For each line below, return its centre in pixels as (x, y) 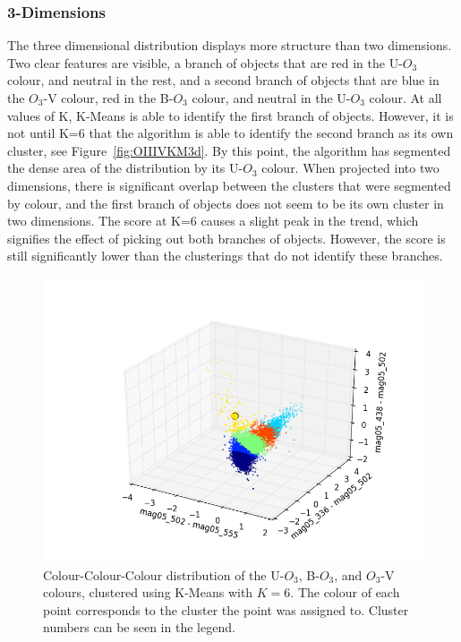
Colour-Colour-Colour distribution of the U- (164, 574)
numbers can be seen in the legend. (139, 627)
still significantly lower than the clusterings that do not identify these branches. (225, 256)
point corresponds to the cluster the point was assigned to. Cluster (226, 609)
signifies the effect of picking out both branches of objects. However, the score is (226, 238)
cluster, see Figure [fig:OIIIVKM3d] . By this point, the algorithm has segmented (229, 150)
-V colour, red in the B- (108, 98)
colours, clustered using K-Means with (148, 592)
